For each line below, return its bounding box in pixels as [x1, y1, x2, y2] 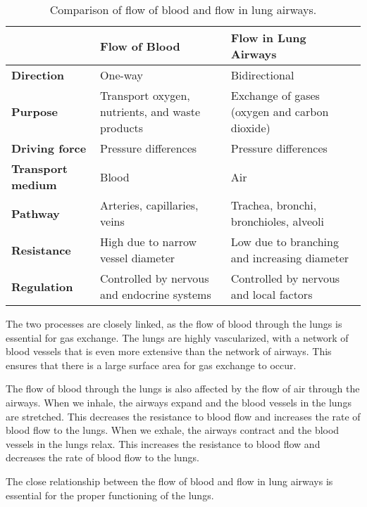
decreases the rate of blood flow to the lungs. [6, 450, 199, 465]
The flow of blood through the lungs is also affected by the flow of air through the [6, 381, 360, 396]
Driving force [11, 140, 87, 156]
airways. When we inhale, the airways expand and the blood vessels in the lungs [6, 394, 352, 409]
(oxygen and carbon [230, 103, 329, 120]
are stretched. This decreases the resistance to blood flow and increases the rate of [6, 409, 361, 423]
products [100, 120, 144, 136]
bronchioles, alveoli [230, 213, 324, 229]
